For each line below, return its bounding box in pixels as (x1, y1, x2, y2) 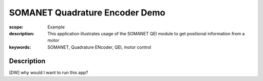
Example (47, 24, 65, 30)
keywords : (9, 44, 31, 50)
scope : (9, 24, 24, 30)
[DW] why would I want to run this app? (9, 69, 89, 75)
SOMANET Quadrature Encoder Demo (9, 7, 166, 18)
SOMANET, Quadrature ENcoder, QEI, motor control (47, 44, 151, 50)
